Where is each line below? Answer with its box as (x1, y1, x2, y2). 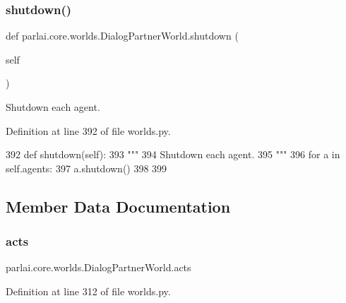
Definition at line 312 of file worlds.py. (6, 283, 171, 298)
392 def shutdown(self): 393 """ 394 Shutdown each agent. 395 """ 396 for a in (6, 147, 340, 162)
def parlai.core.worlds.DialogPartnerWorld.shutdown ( (6, 28, 239, 43)
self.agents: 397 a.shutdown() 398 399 (6, 160, 167, 175)
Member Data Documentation (6, 195, 231, 217)
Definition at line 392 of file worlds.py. (6, 123, 171, 138)
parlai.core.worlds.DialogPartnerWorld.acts (6, 260, 191, 275)
